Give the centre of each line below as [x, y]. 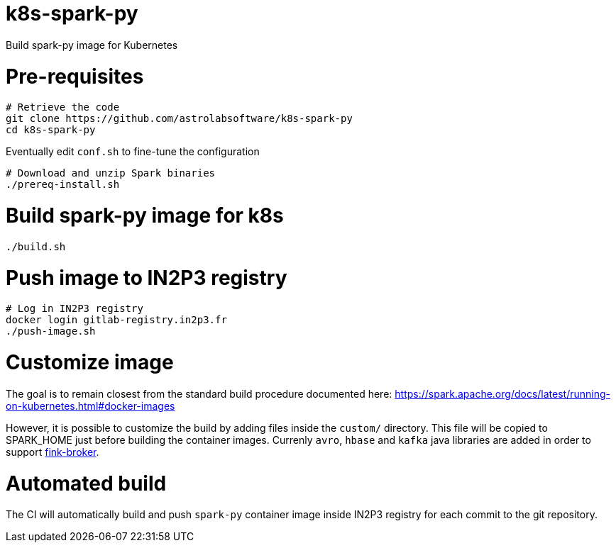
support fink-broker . [53, 452]
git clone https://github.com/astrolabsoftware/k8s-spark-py [179, 119]
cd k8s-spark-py [51, 130]
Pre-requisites [75, 76]
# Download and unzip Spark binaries [111, 173]
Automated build [86, 483]
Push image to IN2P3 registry [147, 278]
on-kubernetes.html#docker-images [90, 406]
